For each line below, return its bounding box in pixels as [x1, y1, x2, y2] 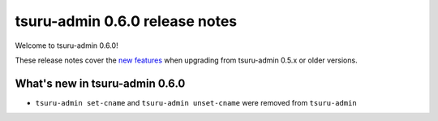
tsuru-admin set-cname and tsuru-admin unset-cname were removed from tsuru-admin [35, 97, 357, 107]
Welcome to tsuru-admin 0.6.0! [15, 41, 118, 50]
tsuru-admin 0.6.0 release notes [15, 12, 238, 30]
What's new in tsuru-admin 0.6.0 [15, 76, 186, 90]
